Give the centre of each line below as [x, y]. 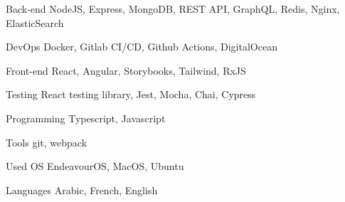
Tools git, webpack [47, 142]
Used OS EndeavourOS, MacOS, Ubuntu [95, 166]
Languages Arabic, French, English [82, 190]
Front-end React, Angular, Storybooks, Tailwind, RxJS [126, 70]
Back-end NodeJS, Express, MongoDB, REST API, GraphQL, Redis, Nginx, [173, 9]
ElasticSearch [35, 22]
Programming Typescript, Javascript [86, 118]
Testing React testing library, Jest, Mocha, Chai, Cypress [131, 94]
